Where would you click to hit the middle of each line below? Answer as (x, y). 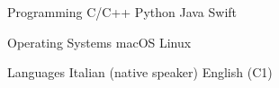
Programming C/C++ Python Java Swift (122, 12)
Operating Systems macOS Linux (99, 42)
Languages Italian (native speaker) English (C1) (140, 72)
